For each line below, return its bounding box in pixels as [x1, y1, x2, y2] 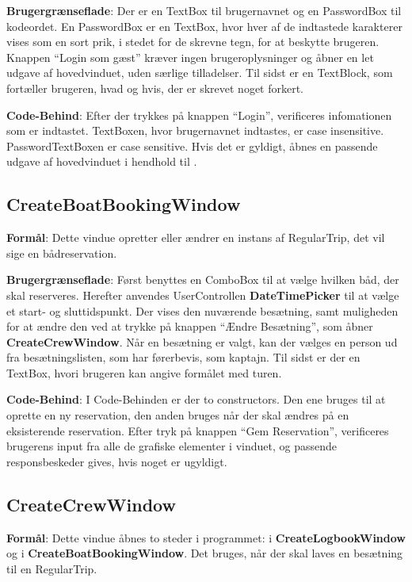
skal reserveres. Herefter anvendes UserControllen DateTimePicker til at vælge [6, 286, 399, 303]
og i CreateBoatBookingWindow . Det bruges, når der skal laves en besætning [6, 545, 403, 561]
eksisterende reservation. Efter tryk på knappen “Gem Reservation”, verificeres [6, 422, 389, 438]
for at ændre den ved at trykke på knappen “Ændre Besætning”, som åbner [6, 318, 373, 335]
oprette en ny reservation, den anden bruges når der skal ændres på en [6, 407, 349, 423]
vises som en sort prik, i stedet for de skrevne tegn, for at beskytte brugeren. [6, 33, 380, 50]
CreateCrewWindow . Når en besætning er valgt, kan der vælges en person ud [6, 333, 398, 350]
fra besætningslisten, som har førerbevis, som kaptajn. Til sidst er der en [6, 349, 360, 366]
